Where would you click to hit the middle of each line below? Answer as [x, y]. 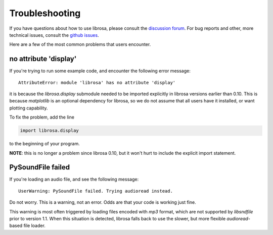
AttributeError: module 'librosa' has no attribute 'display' [97, 82]
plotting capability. [29, 108]
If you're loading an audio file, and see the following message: [74, 180]
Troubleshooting [45, 13]
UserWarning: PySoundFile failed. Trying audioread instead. [96, 191]
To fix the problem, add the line [42, 117]
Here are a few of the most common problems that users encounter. [80, 44]
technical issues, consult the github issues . [54, 35]
